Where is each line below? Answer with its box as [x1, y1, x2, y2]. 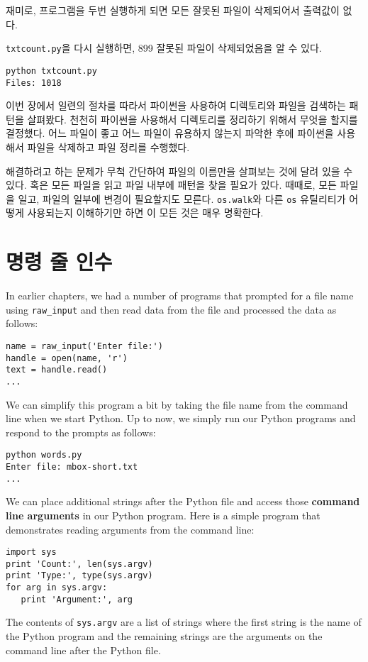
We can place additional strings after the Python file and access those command [6, 494, 360, 509]
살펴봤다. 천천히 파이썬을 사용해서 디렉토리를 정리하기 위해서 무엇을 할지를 [27, 111, 358, 126]
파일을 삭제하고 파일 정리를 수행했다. [27, 139, 190, 154]
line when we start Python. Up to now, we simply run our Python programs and [6, 411, 356, 426]
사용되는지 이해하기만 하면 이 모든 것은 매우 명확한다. [27, 205, 264, 220]
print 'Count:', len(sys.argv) [6, 558, 153, 569]
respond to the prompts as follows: [6, 424, 156, 439]
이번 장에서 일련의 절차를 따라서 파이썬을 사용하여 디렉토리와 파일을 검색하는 [6, 98, 346, 113]
